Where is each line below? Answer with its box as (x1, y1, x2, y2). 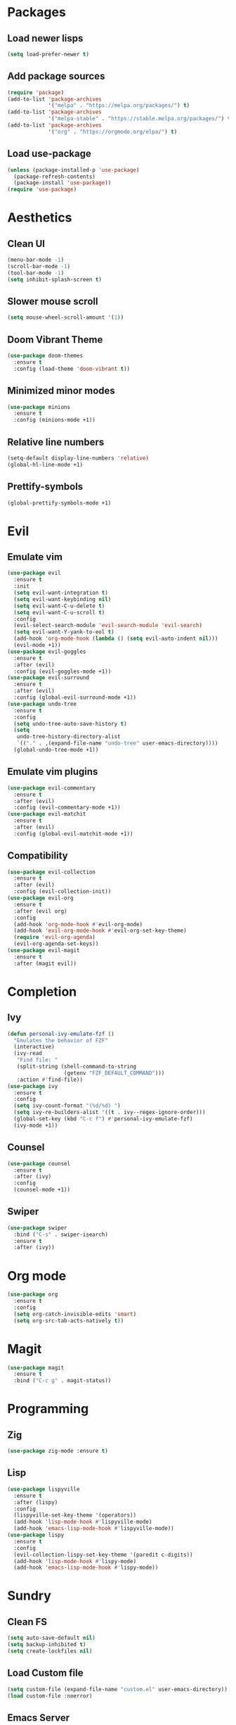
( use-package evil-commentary (7, 784, 96, 792)
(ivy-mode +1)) (13, 1122, 58, 1129)
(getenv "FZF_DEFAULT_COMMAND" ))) (63, 1069, 165, 1077)
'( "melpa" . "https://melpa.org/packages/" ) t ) (48, 102, 190, 109)
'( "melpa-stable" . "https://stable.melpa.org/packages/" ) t (48, 115, 231, 122)
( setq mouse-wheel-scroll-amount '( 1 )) (7, 314, 124, 321)
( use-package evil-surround (7, 674, 90, 681)
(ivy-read (13, 1050, 42, 1057)
